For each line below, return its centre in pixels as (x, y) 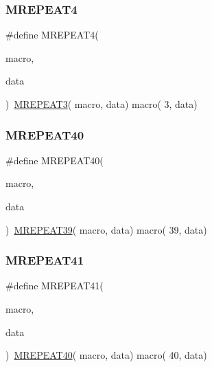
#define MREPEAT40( (55, 160)
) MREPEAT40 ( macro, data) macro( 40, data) (106, 355)
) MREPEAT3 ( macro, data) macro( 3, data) (102, 104)
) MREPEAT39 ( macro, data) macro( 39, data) (106, 229)
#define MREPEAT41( (55, 286)
